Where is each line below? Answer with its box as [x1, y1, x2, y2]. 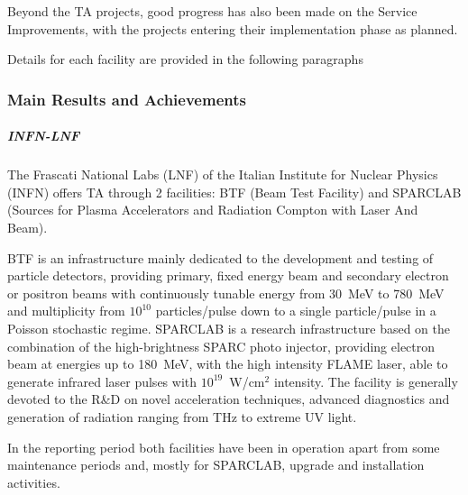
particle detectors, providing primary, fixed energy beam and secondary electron [7, 266, 449, 285]
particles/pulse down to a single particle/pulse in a [155, 301, 436, 320]
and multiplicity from [7, 301, 125, 320]
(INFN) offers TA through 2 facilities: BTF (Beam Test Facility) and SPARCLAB [7, 182, 462, 201]
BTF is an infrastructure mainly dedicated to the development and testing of [7, 248, 434, 267]
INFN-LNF [7, 126, 80, 145]
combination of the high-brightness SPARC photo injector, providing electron [7, 336, 436, 355]
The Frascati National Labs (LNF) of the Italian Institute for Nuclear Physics [7, 165, 438, 184]
